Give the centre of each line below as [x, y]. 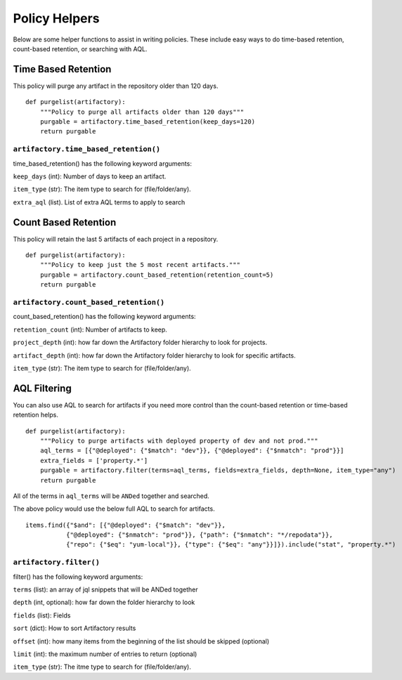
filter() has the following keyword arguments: [78, 577]
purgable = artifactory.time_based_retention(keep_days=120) [148, 122]
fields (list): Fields [42, 615]
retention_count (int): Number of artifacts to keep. [90, 329]
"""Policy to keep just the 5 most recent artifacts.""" [140, 265]
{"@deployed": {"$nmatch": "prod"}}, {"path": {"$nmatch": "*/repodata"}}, [199, 535]
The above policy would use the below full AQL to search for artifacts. [114, 509]
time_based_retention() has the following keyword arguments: [103, 163]
